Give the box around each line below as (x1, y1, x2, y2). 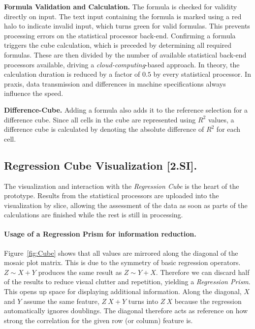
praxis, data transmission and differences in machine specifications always (4, 78, 226, 89)
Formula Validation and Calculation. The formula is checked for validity (4, 1, 237, 11)
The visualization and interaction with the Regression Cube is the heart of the (4, 180, 239, 191)
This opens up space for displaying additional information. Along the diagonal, (4, 286, 242, 297)
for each (216, 124, 241, 134)
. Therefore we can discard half (156, 267, 250, 277)
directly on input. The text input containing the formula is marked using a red (4, 11, 242, 21)
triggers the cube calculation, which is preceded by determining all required (4, 40, 232, 50)
